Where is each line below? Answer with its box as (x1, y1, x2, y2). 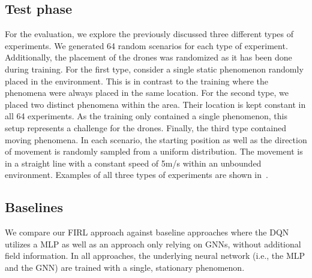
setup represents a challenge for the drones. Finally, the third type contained (5, 121, 286, 134)
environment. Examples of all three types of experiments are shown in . (5, 168, 268, 181)
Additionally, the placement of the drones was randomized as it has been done (5, 51, 292, 64)
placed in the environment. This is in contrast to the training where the (5, 74, 269, 87)
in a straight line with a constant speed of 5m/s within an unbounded (5, 156, 262, 169)
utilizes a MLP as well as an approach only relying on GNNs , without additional (5, 237, 301, 250)
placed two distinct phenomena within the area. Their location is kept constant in (5, 98, 306, 110)
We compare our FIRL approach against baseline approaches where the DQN (5, 226, 289, 238)
